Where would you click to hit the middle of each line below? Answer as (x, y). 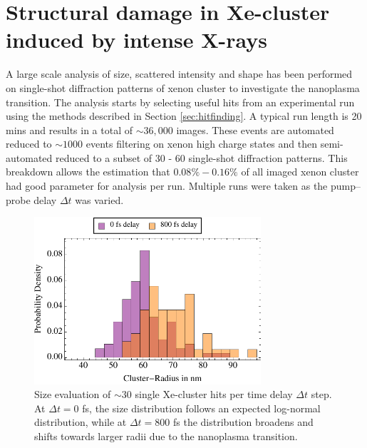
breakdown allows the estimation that (88, 172)
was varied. (99, 199)
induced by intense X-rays (137, 40)
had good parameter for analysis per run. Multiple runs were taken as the (167, 186)
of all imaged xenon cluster (300, 172)
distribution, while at (81, 422)
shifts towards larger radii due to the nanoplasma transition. (166, 436)
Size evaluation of (73, 394)
